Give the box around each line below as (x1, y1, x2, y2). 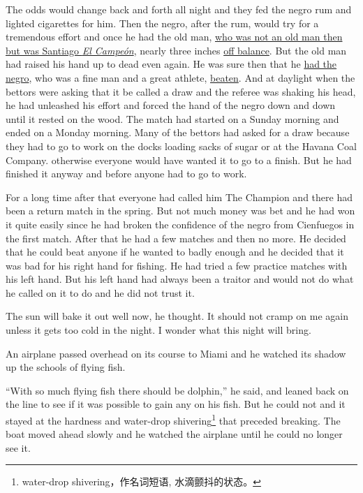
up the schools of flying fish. (6, 360, 126, 374)
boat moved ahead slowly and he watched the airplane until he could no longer (6, 427, 343, 441)
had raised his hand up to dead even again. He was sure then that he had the (6, 57, 337, 71)
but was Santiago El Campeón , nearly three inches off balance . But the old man (6, 43, 347, 57)
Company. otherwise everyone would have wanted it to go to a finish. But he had (6, 152, 352, 167)
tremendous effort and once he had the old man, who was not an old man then (6, 29, 343, 44)
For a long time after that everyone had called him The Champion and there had (6, 189, 353, 204)
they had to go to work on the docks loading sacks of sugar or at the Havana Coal (6, 138, 357, 153)
